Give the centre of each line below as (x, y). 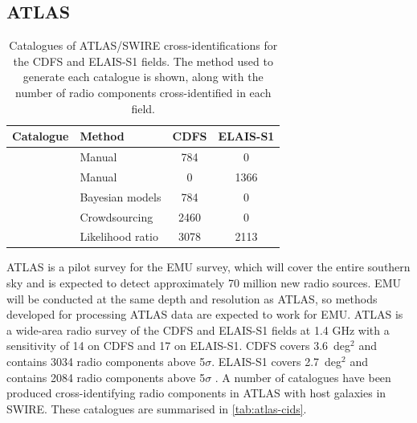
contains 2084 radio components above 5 (106, 377)
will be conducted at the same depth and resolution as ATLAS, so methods (192, 298)
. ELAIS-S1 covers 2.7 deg (277, 362)
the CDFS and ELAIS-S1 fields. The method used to (143, 61)
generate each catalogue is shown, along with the (143, 77)
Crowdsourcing (117, 216)
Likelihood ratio (119, 236)
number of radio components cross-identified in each (143, 92)
